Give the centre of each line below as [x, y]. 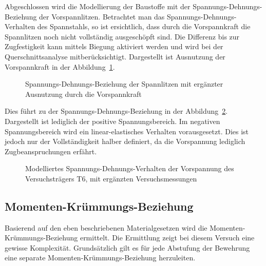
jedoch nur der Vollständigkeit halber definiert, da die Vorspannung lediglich [125, 141]
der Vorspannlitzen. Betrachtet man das [102, 16]
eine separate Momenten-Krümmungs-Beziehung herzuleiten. [100, 258]
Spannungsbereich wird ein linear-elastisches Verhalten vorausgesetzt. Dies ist [127, 131]
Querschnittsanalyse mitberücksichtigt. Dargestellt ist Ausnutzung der [115, 56]
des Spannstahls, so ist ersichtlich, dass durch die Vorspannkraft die [144, 26]
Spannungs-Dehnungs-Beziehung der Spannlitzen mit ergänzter [124, 84]
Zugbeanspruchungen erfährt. [51, 151]
